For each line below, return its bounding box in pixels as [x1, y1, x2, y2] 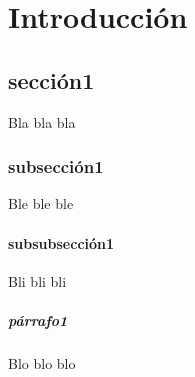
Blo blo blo [8, 352, 76, 373]
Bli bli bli [8, 270, 67, 291]
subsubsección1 [8, 232, 115, 253]
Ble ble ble [8, 193, 74, 214]
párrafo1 [8, 309, 68, 330]
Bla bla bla [8, 111, 76, 132]
